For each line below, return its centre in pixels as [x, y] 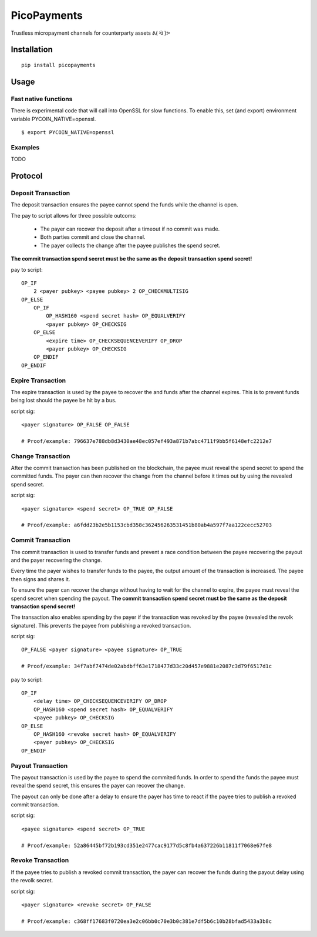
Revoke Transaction [40, 861]
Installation [32, 50]
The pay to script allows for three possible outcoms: [74, 215]
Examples [25, 147]
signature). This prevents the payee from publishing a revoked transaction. [101, 625]
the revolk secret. [32, 881]
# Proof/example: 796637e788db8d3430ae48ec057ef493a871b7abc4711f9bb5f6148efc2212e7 [147, 441]
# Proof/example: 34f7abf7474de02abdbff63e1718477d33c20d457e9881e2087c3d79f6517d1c [147, 666]
